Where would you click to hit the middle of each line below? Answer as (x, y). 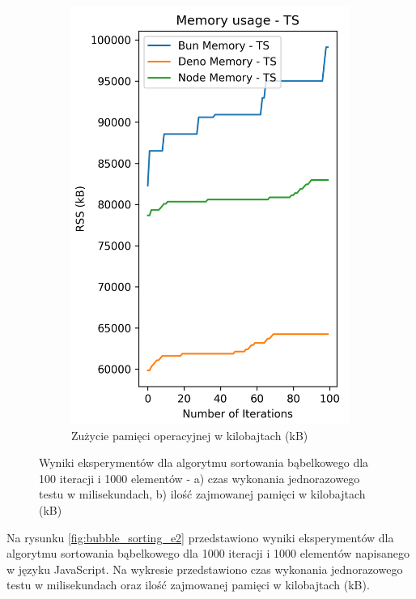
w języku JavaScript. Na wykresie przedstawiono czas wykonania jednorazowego (205, 569)
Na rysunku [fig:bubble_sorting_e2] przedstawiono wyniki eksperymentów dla (200, 537)
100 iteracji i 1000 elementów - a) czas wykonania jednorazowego (200, 478)
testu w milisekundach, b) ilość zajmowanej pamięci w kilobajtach (202, 494)
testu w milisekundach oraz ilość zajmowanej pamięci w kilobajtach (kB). (188, 585)
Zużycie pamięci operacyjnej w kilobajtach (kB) (190, 435)
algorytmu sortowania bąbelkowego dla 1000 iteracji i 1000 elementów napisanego (208, 553)
